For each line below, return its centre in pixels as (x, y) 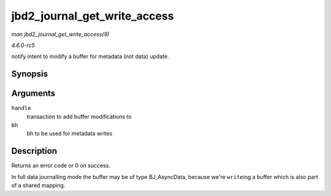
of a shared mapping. (38, 186)
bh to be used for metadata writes (70, 134)
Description (34, 151)
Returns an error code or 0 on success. (61, 165)
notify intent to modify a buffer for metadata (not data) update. (90, 56)
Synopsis (30, 74)
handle (21, 108)
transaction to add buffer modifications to (79, 117)
